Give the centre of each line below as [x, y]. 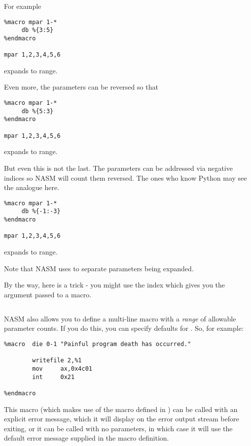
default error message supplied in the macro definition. [87, 438]
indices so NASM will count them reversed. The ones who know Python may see [125, 177]
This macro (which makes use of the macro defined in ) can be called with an [121, 409]
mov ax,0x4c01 [62, 368]
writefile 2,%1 [57, 361]
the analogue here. [32, 187]
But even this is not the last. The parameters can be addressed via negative [118, 168]
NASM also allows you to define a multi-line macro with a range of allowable [120, 318]
